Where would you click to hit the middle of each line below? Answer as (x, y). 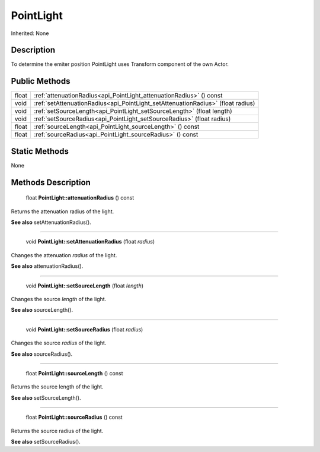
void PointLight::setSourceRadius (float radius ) (84, 329)
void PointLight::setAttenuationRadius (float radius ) (90, 242)
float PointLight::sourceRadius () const (74, 417)
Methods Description (51, 182)
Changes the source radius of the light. (59, 343)
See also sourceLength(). (42, 310)
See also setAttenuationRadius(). (51, 222)
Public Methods (41, 81)
